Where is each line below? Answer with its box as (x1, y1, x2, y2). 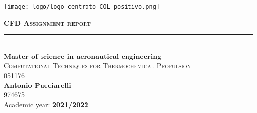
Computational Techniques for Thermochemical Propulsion (4, 60, 191, 71)
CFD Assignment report (4, 17, 91, 28)
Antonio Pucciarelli (4, 80, 71, 90)
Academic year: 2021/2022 (4, 99, 88, 109)
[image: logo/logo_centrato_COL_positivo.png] (4, 3, 160, 10)
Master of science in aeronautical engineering (4, 51, 162, 61)
